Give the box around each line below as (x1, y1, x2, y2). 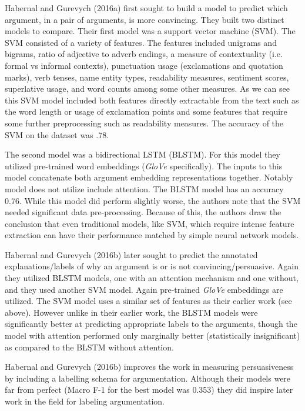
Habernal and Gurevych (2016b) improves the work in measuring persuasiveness (5, 360, 294, 373)
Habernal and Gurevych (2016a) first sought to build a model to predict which (5, 2, 288, 14)
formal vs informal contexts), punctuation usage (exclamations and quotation (5, 59, 283, 71)
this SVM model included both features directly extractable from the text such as (5, 93, 299, 106)
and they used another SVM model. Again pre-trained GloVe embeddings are (5, 283, 283, 295)
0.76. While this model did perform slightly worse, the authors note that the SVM (5, 194, 301, 206)
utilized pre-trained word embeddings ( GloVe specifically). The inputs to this (5, 159, 283, 172)
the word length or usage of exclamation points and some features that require (5, 105, 287, 118)
